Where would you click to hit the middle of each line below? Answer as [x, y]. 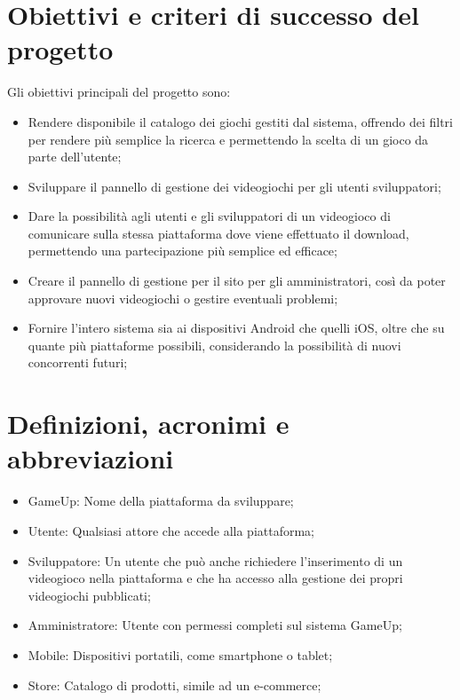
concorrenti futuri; [78, 362]
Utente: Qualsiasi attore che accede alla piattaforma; [171, 530]
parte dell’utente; [75, 157]
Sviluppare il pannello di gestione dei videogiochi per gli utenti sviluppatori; [234, 186]
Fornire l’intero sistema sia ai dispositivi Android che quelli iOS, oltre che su [236, 328]
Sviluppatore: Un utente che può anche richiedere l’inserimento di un [215, 560]
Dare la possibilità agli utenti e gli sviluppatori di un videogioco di [209, 216]
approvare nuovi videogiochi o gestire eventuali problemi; [183, 298]
